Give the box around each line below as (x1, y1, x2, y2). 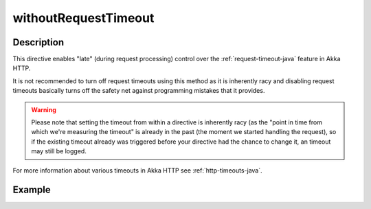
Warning (31, 105, 56, 113)
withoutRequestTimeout (12, 10, 155, 25)
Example (12, 184, 51, 196)
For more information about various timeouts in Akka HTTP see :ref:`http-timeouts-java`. (12, 166, 262, 175)
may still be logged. (31, 147, 87, 155)
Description (12, 36, 65, 48)
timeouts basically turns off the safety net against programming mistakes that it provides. (12, 87, 265, 95)
